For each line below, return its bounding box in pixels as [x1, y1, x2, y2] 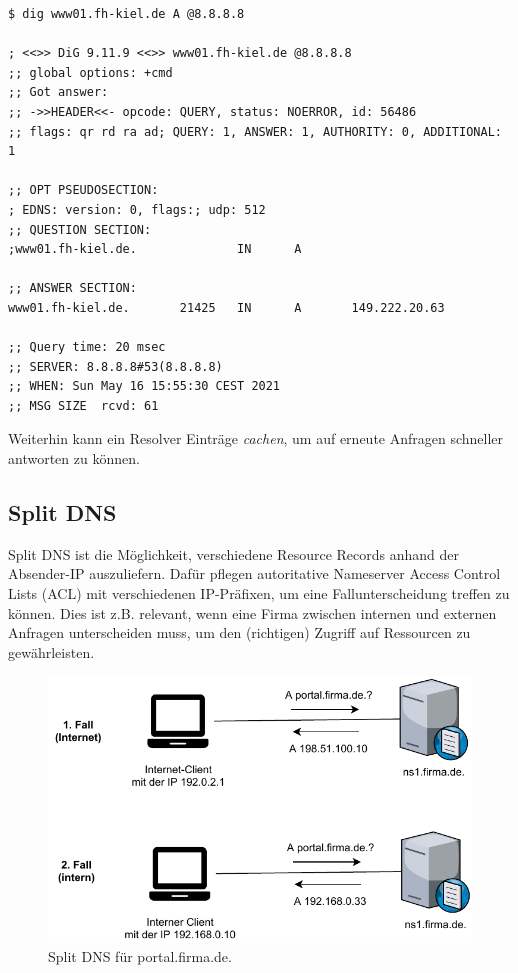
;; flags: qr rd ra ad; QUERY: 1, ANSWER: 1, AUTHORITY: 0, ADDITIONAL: [8, 124, 502, 139]
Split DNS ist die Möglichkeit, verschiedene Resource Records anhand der [8, 543, 459, 564]
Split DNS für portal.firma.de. [48, 946, 232, 967]
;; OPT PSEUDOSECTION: [8, 183, 159, 198]
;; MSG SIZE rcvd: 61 [8, 398, 159, 413]
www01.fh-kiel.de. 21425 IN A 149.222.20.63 [8, 300, 445, 315]
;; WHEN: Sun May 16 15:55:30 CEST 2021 [8, 379, 281, 394]
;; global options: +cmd [8, 65, 173, 80]
